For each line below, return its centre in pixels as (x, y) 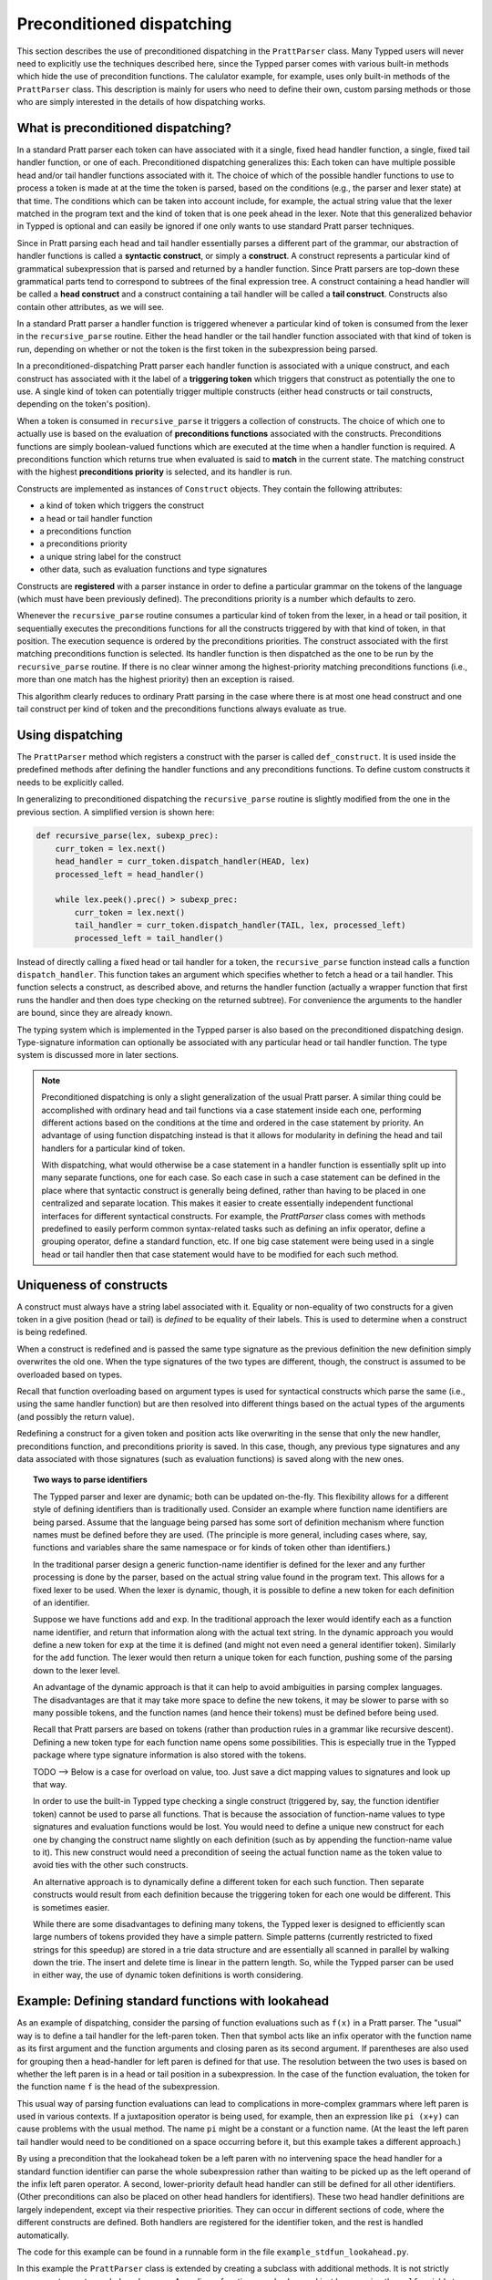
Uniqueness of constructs (92, 1285)
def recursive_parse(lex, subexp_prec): (127, 836)
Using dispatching (70, 735)
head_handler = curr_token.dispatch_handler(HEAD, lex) (183, 861)
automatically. (43, 2235)
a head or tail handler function (96, 518)
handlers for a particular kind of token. (113, 1148)
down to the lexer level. (77, 1670)
